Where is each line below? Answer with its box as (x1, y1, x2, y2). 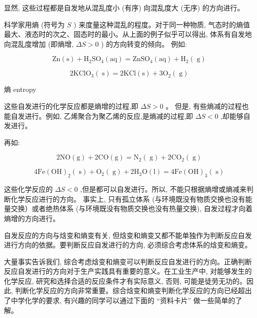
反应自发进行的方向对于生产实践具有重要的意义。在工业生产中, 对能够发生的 (4, 266, 252, 276)
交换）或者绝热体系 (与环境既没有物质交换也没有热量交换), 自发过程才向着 (10, 203, 253, 214)
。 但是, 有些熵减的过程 (166, 100, 242, 111)
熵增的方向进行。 (4, 213, 60, 223)
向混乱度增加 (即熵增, (4, 38, 74, 49)
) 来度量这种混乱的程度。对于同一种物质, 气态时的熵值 (74, 19, 250, 29)
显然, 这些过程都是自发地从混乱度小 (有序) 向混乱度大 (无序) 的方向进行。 (4, 2, 244, 12)
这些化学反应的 (4, 184, 53, 194)
